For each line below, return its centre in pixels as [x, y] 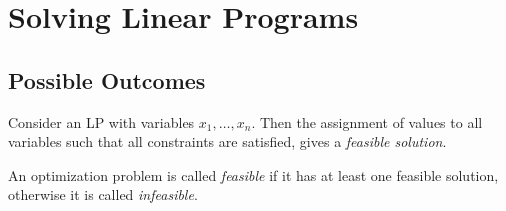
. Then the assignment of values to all [367, 121]
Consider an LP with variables [101, 121]
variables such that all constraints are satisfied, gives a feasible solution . [227, 141]
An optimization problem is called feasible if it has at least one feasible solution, [253, 174]
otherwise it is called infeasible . [103, 194]
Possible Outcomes [107, 79]
